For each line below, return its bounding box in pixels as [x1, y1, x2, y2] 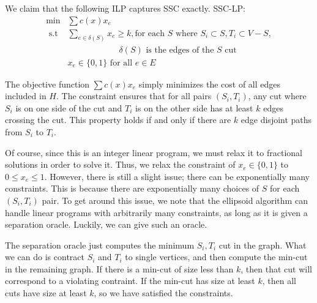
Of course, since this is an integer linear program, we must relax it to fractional [5, 146, 302, 159]
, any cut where [248, 89, 307, 102]
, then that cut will [241, 262, 312, 275]
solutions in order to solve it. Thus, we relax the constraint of [5, 158, 236, 171]
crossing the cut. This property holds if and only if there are [5, 113, 231, 126]
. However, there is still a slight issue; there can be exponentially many [44, 170, 310, 182]
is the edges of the [146, 45, 214, 54]
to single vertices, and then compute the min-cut [125, 250, 308, 263]
